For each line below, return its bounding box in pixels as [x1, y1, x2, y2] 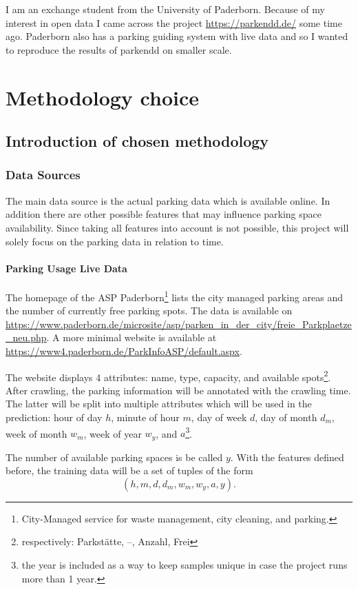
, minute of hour [111, 409, 180, 424]
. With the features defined [230, 449, 344, 464]
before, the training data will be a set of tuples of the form [6, 463, 253, 478]
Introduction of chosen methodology [6, 130, 269, 152]
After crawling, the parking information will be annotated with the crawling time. [6, 383, 351, 397]
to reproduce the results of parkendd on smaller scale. [6, 42, 232, 57]
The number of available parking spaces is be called [6, 449, 223, 464]
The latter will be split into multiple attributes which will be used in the [6, 396, 312, 411]
